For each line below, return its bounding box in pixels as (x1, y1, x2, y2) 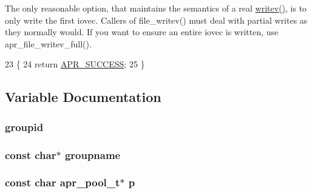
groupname (64, 147, 121, 162)
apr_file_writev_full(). (5, 37, 92, 50)
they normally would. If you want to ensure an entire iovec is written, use (5, 25, 279, 38)
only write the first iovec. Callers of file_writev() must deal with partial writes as (5, 13, 308, 26)
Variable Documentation (5, 87, 161, 106)
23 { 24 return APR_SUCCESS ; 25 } (5, 58, 145, 70)
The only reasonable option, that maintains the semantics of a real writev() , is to (5, 2, 307, 14)
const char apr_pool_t (5, 175, 120, 190)
